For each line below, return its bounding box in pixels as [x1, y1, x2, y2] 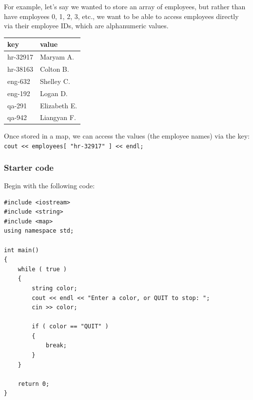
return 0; [18, 380, 50, 387]
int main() [4, 246, 39, 254]
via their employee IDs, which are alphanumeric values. [4, 20, 169, 31]
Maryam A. [39, 52, 74, 62]
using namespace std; [4, 227, 74, 235]
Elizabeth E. [39, 100, 78, 110]
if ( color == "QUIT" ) [32, 323, 109, 330]
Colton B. [39, 63, 69, 74]
